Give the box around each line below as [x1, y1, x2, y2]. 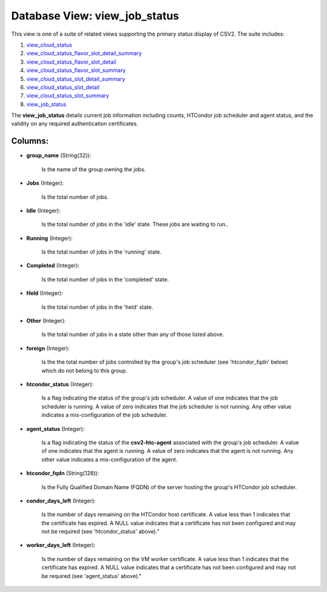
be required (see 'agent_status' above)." [41, 572, 142, 579]
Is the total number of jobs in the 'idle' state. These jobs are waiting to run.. [41, 221, 229, 228]
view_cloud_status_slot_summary [26, 92, 110, 99]
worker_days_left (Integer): [26, 542, 96, 549]
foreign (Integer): [26, 344, 70, 352]
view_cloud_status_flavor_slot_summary [26, 67, 126, 74]
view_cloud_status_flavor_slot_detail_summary [26, 50, 142, 57]
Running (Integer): [26, 234, 73, 242]
